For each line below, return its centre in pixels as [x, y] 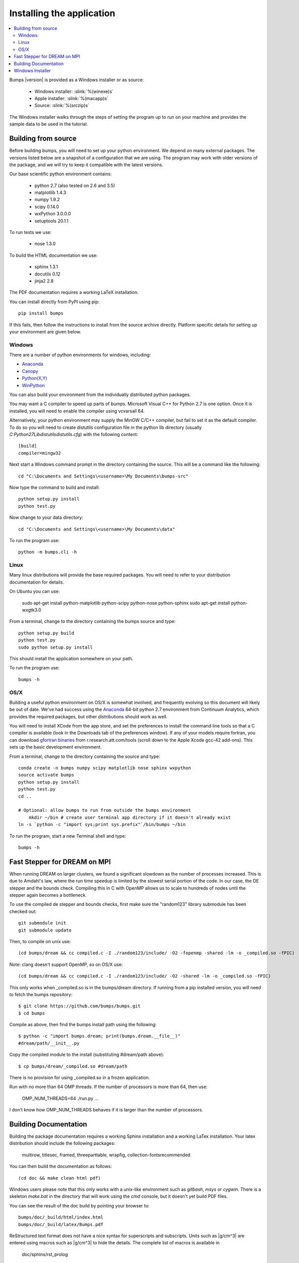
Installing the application [62, 13]
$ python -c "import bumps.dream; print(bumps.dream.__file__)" [100, 1036]
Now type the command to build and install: [54, 487]
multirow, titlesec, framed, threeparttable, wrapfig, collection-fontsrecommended [106, 1155]
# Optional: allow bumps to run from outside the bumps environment [105, 810]
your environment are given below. [45, 331]
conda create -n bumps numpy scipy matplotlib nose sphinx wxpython [105, 768]
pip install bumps [41, 313]
